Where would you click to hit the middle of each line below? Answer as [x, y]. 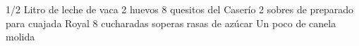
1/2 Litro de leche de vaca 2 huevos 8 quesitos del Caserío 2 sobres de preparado [180, 9]
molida [20, 37]
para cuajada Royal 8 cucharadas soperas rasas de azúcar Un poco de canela [171, 23]
